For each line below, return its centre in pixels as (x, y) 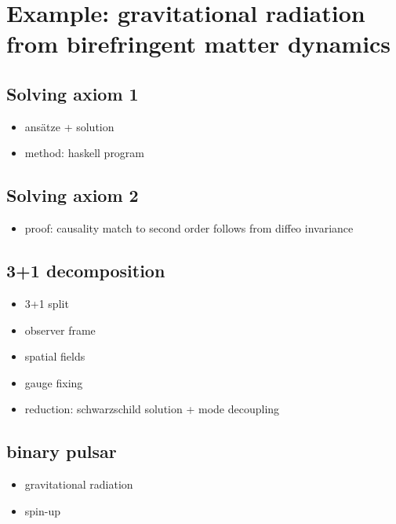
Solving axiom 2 (73, 195)
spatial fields (55, 356)
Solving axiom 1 (73, 93)
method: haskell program (85, 153)
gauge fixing (54, 382)
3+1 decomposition (86, 271)
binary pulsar (62, 451)
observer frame (60, 330)
